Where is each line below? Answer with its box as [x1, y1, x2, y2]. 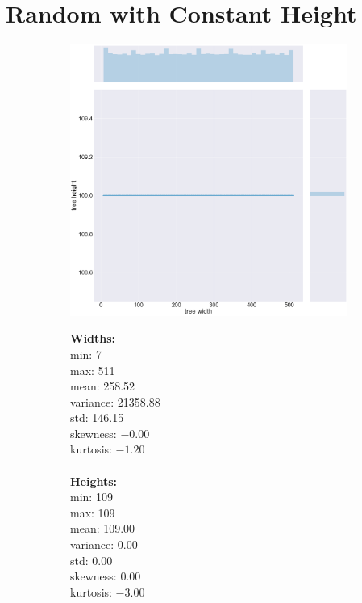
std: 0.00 [70, 551, 113, 568]
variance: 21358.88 [70, 393, 160, 410]
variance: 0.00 [70, 536, 138, 553]
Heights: [70, 472, 118, 489]
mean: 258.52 [70, 377, 135, 394]
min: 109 [70, 488, 113, 505]
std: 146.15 [70, 409, 124, 426]
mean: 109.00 [70, 520, 135, 537]
